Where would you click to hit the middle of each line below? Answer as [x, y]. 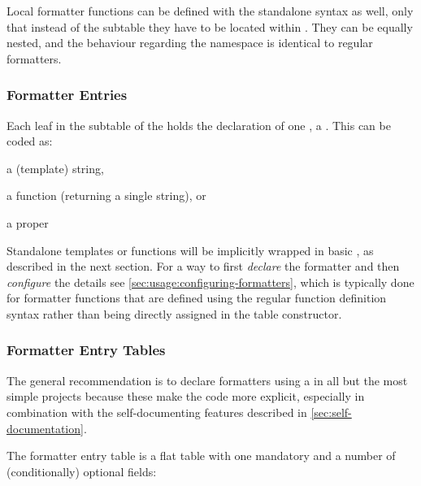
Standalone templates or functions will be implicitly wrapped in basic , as [190, 250]
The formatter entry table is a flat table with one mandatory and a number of [201, 456]
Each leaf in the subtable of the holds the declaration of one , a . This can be [199, 125]
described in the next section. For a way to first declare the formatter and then [203, 266]
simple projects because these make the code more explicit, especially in [186, 396]
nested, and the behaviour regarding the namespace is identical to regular [190, 43]
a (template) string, [55, 168]
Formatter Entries [67, 95]
